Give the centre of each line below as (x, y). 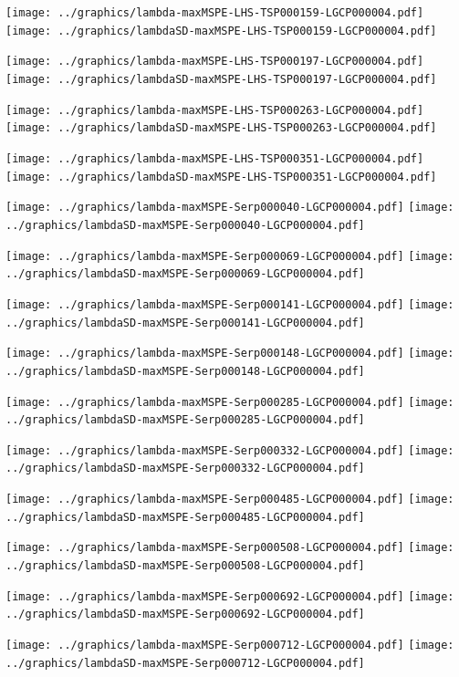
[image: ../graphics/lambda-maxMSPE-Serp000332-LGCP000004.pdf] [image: (230, 450)
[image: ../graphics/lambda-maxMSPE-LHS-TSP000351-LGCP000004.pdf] (215, 158)
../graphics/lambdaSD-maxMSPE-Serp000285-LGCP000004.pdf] (185, 420)
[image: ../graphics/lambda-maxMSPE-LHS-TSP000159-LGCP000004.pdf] (215, 13)
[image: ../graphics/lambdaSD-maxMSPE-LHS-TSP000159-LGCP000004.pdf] (221, 31)
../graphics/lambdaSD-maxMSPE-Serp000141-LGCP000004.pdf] (185, 323)
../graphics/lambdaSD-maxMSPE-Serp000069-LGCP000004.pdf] (185, 274)
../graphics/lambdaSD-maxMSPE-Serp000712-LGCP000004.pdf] (185, 663)
